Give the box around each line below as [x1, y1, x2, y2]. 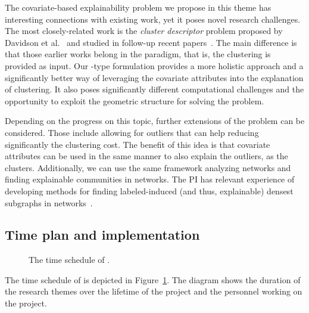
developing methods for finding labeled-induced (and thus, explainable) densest [5, 184, 294, 197]
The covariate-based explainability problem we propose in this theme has [5, 1, 271, 13]
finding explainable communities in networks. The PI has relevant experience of [5, 173, 295, 185]
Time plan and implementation [5, 225, 200, 244]
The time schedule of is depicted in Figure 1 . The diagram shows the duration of [5, 273, 301, 286]
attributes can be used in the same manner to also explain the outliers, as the [5, 150, 288, 162]
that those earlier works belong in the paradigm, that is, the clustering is [5, 48, 271, 60]
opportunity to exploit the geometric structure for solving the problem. [5, 94, 264, 107]
